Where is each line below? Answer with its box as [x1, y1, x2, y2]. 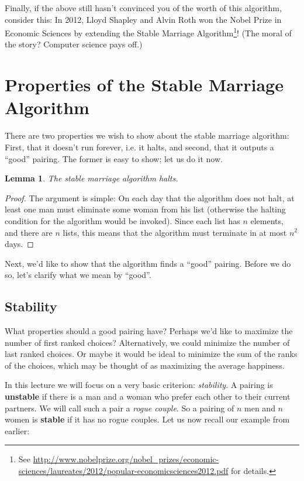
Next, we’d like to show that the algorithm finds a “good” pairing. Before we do [5, 257, 291, 269]
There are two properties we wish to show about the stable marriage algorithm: [5, 129, 289, 142]
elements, [250, 214, 284, 226]
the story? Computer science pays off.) [5, 38, 143, 50]
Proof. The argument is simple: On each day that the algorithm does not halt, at [5, 191, 295, 204]
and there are [5, 226, 53, 238]
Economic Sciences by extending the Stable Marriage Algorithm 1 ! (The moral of [5, 25, 292, 39]
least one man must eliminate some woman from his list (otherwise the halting [5, 203, 286, 215]
